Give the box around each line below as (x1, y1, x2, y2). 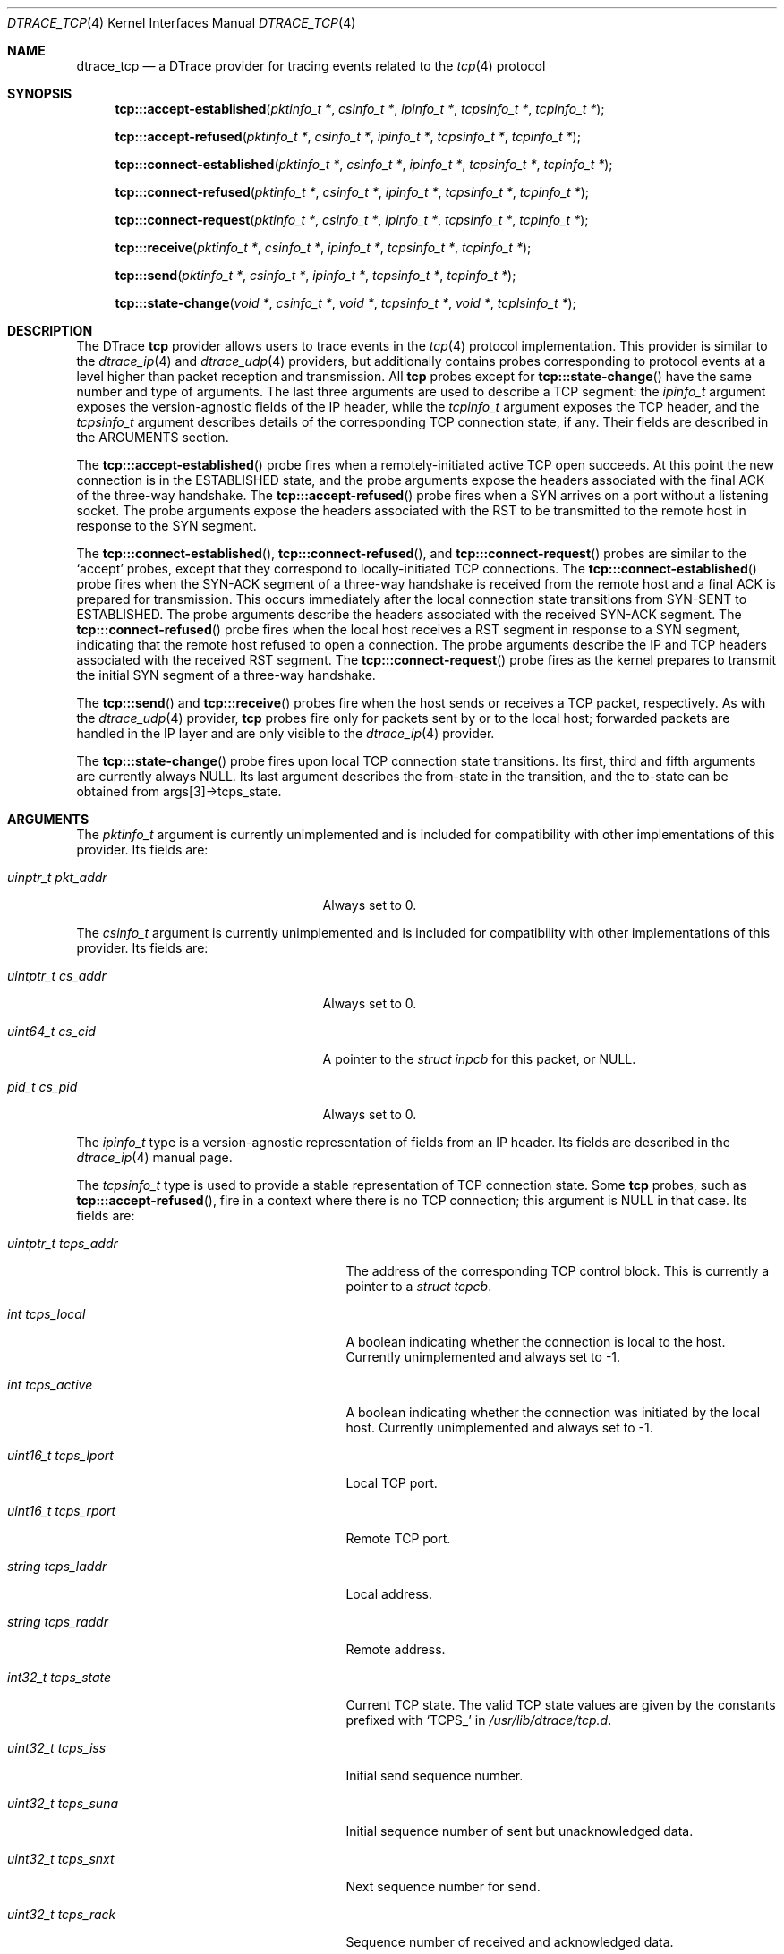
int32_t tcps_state (7, 1669, 112, 1685)
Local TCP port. (345, 1475, 438, 1491)
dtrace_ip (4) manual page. (76, 1150, 233, 1165)
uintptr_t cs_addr (7, 968, 107, 983)
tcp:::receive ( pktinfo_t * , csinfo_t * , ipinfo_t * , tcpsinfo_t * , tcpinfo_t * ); (115, 240, 532, 255)
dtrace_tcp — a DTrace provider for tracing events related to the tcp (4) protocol (76, 58, 546, 73)
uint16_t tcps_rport (7, 1503, 116, 1518)
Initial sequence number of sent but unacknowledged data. (345, 1823, 694, 1839)
